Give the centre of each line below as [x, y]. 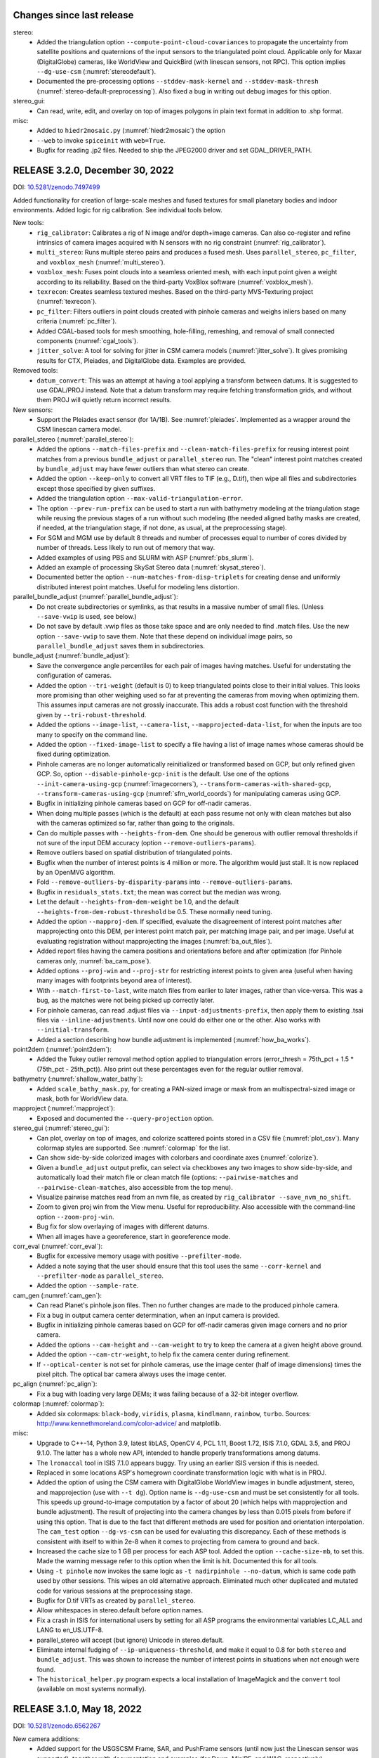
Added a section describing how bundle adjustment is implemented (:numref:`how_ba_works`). [174, 1039]
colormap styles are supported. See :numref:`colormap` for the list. [134, 1148]
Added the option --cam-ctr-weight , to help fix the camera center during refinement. [164, 1354]
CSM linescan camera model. [79, 430]
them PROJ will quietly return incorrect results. [104, 400]
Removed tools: [35, 371]
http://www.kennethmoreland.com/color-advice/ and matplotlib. [129, 1423]
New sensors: [33, 410]
